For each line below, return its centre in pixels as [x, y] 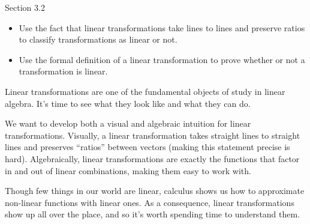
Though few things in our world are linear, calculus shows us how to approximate [155, 191]
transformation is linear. [63, 71]
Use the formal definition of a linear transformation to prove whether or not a [162, 59]
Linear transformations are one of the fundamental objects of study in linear [145, 91]
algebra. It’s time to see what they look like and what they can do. [128, 103]
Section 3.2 [25, 7]
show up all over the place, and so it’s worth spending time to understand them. [153, 214]
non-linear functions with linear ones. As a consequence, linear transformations [150, 202]
